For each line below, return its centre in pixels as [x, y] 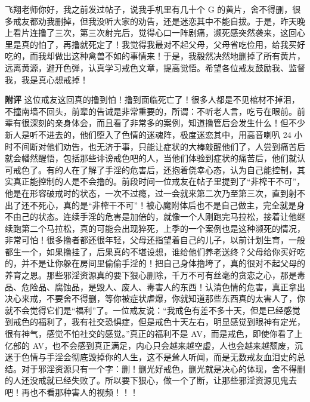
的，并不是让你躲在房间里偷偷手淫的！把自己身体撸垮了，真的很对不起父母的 [155, 263]
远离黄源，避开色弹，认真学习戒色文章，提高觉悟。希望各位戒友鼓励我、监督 [155, 67]
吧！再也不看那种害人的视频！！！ [72, 392]
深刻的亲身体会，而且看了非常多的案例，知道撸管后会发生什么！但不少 [167, 123]
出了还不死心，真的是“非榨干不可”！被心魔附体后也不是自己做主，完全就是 [151, 205]
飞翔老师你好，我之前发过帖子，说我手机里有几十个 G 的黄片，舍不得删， [149, 9]
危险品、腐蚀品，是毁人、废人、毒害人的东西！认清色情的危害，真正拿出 [163, 286]
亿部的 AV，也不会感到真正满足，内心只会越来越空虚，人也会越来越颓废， [150, 345]
